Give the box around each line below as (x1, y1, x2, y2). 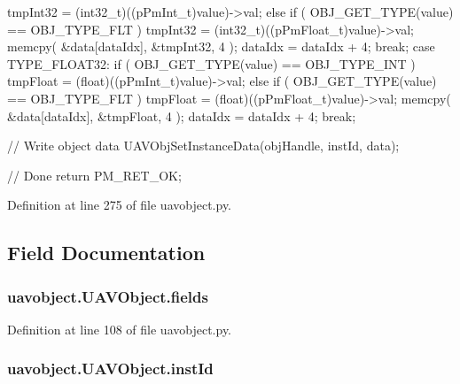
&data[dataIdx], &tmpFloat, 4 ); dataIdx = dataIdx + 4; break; (7, 106, 356, 125)
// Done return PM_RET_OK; (7, 165, 182, 184)
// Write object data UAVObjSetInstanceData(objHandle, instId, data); (7, 136, 400, 155)
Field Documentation (7, 239, 206, 266)
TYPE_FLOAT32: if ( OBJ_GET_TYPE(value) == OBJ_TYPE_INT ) (7, 54, 416, 73)
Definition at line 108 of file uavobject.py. (7, 319, 232, 338)
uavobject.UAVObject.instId (7, 357, 214, 380)
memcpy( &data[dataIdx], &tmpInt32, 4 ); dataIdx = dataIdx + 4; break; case (7, 37, 435, 56)
